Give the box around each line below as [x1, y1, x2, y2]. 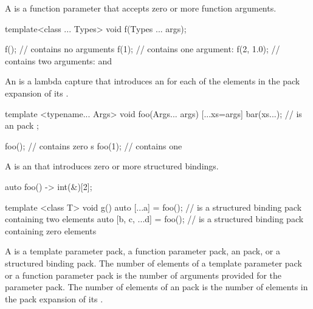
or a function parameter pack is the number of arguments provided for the [5, 268, 282, 281]
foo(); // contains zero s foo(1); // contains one [5, 139, 182, 152]
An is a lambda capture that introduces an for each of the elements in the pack [5, 75, 300, 87]
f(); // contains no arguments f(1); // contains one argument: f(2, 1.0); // [5, 42, 280, 55]
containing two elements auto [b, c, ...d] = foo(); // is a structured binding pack [5, 212, 304, 225]
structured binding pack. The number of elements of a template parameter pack [5, 256, 302, 269]
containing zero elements [5, 224, 97, 237]
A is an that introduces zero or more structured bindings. [5, 160, 219, 172]
